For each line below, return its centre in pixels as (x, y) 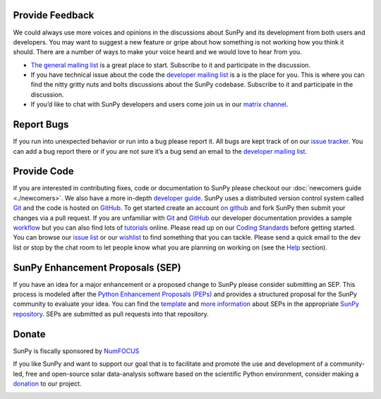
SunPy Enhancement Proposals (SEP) (97, 268)
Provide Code (43, 172)
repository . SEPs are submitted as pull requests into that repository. (111, 314)
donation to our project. (47, 383)
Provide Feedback (54, 15)
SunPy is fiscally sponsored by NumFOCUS (76, 351)
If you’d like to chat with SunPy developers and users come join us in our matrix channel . (159, 104)
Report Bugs (41, 124)
